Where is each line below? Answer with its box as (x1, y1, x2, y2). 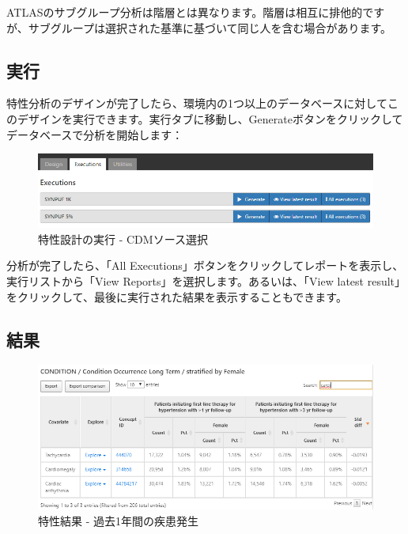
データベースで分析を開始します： (6, 126, 183, 142)
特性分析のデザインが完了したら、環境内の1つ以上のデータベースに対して (6, 95, 387, 112)
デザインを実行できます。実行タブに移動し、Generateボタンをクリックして (17, 110, 403, 127)
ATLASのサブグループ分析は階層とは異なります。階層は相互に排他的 (6, 4, 363, 20)
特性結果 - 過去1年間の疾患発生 (38, 512, 198, 528)
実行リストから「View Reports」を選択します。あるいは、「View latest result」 (6, 273, 401, 289)
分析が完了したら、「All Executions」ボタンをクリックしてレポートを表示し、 (6, 257, 404, 274)
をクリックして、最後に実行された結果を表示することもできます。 (6, 288, 347, 305)
